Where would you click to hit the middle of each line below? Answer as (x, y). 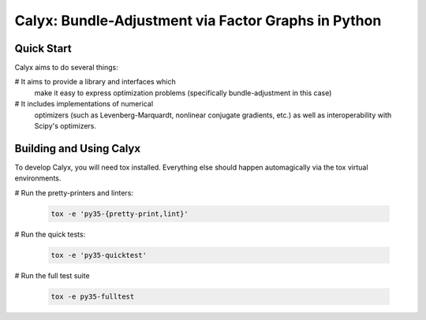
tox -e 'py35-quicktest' (99, 255)
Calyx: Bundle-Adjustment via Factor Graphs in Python (198, 20)
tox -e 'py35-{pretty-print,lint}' (120, 214)
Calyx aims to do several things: (66, 68)
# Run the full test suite (52, 275)
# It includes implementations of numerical (84, 104)
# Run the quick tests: (50, 234)
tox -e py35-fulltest (93, 296)
